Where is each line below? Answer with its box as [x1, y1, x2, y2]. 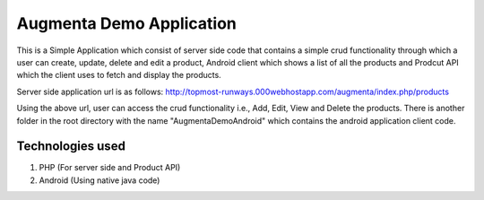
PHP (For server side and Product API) [39, 162, 181, 173]
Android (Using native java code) [39, 175, 160, 186]
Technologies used [16, 139, 125, 154]
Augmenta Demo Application [16, 13, 238, 33]
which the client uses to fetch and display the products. [16, 70, 221, 81]
